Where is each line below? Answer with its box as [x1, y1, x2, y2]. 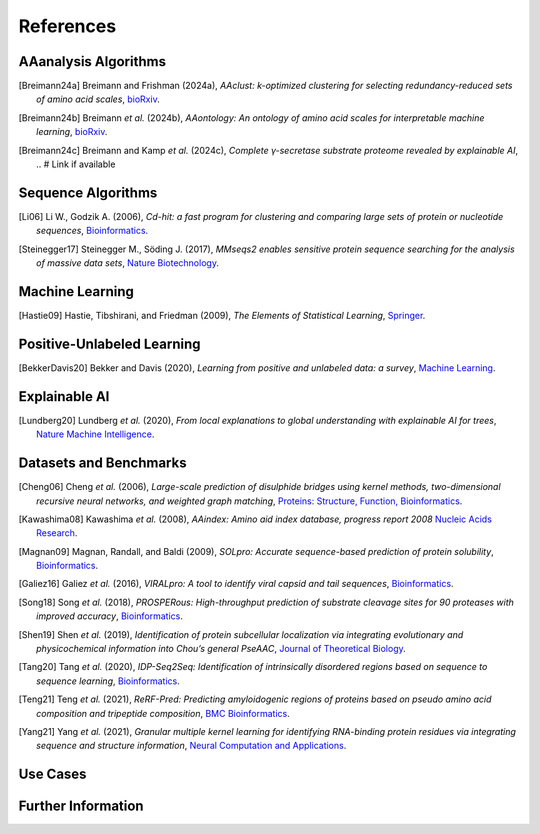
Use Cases [18, 766, 87, 783]
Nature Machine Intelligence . [36, 428, 155, 440]
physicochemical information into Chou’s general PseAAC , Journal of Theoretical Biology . [36, 643, 407, 655]
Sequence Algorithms [18, 184, 158, 201]
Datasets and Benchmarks [18, 455, 187, 472]
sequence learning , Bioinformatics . [36, 675, 180, 687]
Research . [36, 527, 78, 539]
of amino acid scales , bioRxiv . [36, 93, 160, 105]
